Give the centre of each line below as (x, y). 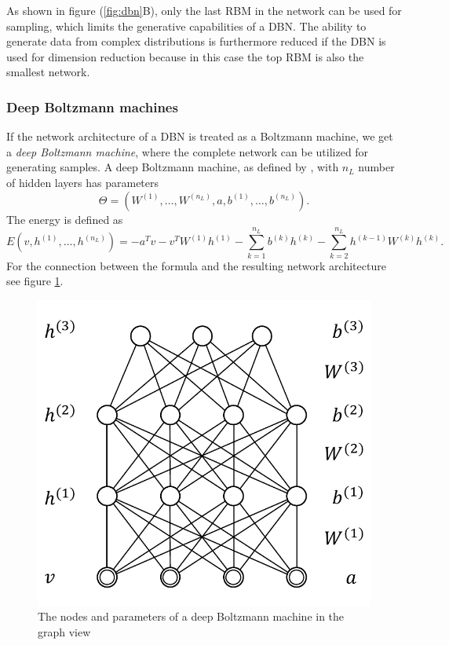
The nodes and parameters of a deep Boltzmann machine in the (191, 616)
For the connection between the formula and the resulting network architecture (196, 265)
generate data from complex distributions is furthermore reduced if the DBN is (196, 41)
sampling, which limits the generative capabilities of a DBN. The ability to (186, 26)
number (376, 167)
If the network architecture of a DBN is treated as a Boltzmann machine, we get (200, 136)
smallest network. (48, 72)
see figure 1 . (35, 281)
